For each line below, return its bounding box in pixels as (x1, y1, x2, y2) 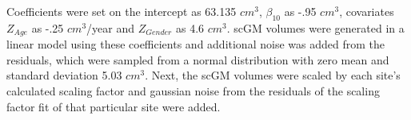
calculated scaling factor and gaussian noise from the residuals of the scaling (6, 83, 380, 99)
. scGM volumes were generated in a (226, 19, 405, 36)
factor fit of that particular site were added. (6, 98, 221, 114)
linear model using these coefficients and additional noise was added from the (6, 36, 385, 52)
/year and (86, 19, 135, 36)
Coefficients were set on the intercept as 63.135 (6, 3, 237, 19)
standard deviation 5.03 (6, 67, 122, 83)
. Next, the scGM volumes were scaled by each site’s (145, 67, 401, 83)
